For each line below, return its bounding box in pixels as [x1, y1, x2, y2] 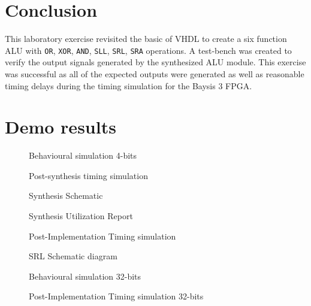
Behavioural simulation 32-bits [29, 269, 141, 282]
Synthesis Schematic [29, 189, 103, 202]
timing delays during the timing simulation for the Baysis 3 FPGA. [5, 79, 252, 92]
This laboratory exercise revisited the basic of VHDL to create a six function [5, 32, 287, 45]
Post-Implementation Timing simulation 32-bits [29, 290, 204, 302]
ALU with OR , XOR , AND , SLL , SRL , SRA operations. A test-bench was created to [5, 44, 292, 56]
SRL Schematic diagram [29, 250, 117, 262]
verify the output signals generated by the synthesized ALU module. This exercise [5, 56, 306, 68]
